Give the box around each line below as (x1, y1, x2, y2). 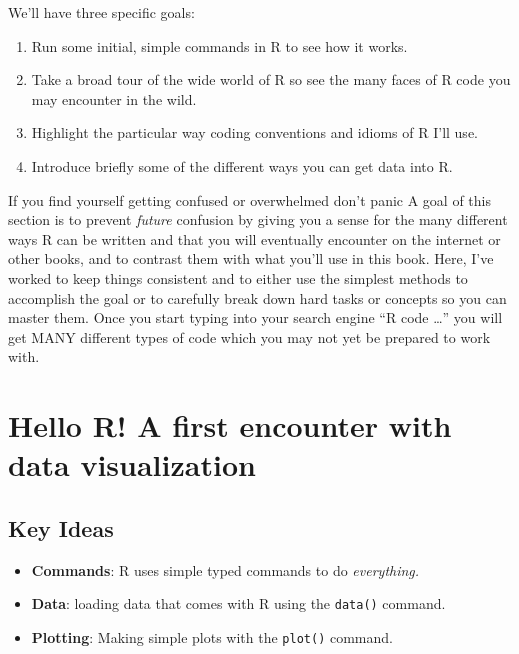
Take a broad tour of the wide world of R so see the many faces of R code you (31, 69, 511, 90)
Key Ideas (8, 512, 114, 543)
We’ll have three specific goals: (8, 2, 195, 22)
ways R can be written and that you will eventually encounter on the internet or (8, 228, 501, 249)
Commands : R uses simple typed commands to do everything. (31, 559, 420, 580)
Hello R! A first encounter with (8, 405, 452, 446)
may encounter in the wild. (31, 88, 197, 109)
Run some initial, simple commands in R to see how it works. (31, 35, 408, 56)
